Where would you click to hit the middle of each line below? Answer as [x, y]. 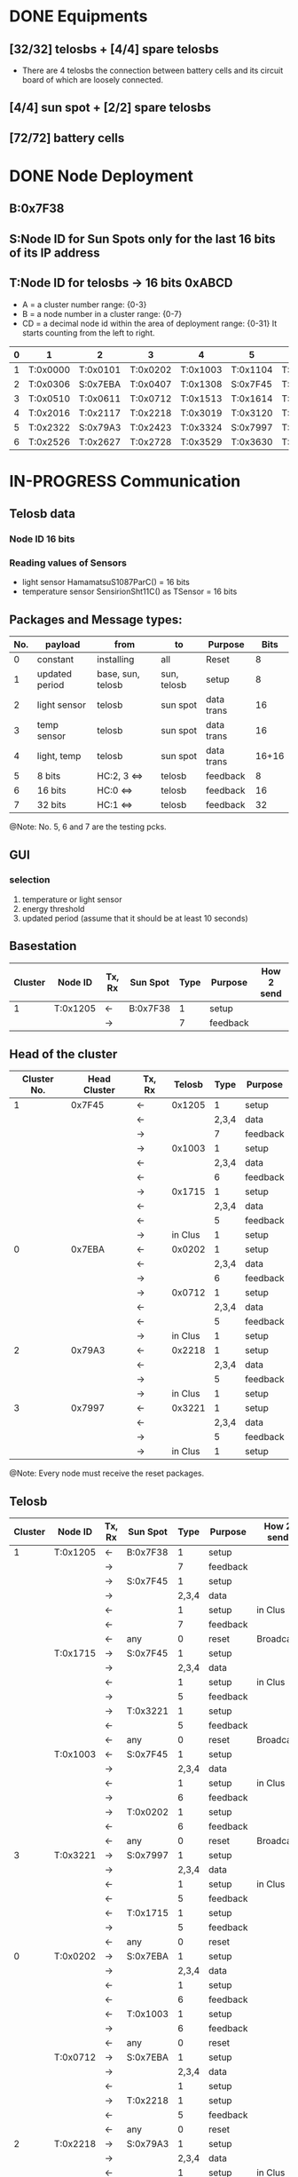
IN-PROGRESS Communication [125, 481]
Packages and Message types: [96, 619]
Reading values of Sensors [68, 563]
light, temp [59, 756]
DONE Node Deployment [101, 176]
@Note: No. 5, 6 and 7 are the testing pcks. [88, 827]
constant [55, 660]
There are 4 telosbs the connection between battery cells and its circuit [153, 70]
